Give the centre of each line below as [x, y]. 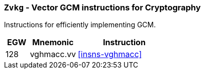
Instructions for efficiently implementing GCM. [80, 25]
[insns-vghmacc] [110, 54]
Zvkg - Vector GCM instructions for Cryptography [102, 7]
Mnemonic [53, 42]
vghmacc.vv [53, 54]
